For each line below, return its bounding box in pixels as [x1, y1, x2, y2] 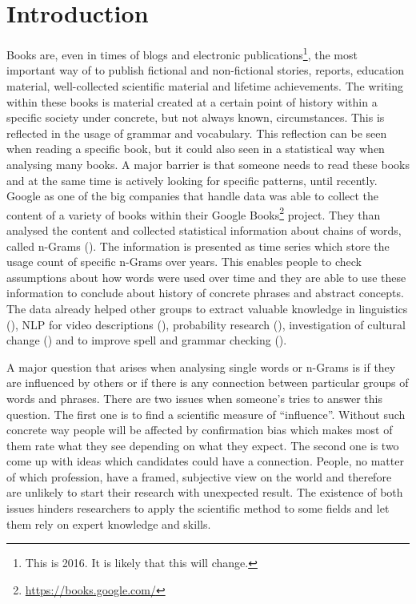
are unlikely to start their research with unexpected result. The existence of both [6, 484, 403, 501]
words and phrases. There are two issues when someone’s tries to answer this [6, 389, 382, 406]
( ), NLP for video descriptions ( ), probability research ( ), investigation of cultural [6, 316, 406, 332]
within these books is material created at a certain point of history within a [6, 93, 378, 110]
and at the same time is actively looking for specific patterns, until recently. [6, 171, 378, 188]
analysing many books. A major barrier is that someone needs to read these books [6, 155, 410, 172]
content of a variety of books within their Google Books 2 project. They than [6, 203, 381, 223]
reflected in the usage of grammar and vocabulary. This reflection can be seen [6, 124, 387, 141]
